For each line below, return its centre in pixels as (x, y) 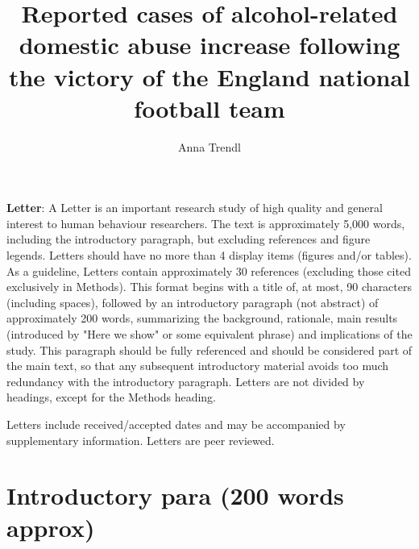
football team (209, 108)
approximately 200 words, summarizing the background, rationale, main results (202, 318)
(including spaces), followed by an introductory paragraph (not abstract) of (193, 302)
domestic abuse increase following (209, 45)
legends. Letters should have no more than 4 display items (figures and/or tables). (209, 255)
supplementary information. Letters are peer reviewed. (141, 440)
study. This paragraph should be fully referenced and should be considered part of (209, 349)
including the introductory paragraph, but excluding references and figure (189, 239)
